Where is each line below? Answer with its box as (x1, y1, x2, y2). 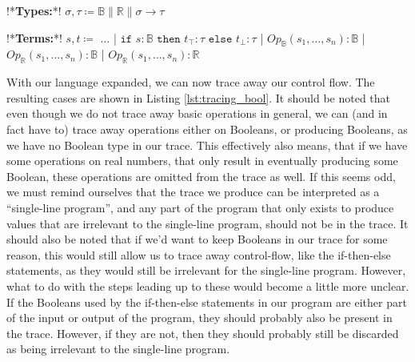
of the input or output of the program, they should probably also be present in (6, 309, 393, 326)
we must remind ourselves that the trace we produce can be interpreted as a (6, 183, 380, 200)
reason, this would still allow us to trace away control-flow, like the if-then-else (6, 246, 391, 263)
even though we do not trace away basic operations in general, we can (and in (6, 105, 388, 122)
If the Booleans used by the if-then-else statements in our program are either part (6, 293, 407, 310)
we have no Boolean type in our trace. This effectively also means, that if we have (6, 136, 408, 153)
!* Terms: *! (6, 29, 62, 46)
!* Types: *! (6, 2, 62, 18)
